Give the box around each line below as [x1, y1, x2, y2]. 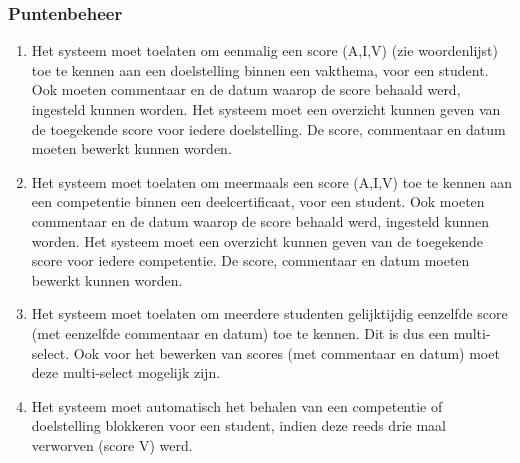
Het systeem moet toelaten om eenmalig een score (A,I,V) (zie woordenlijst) [31, 40, 498, 61]
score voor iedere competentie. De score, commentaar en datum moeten [31, 250, 470, 271]
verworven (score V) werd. [31, 434, 193, 455]
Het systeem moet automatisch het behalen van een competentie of [31, 395, 443, 416]
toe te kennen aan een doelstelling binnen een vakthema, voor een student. [31, 59, 489, 80]
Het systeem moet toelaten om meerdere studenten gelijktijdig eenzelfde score [31, 303, 508, 324]
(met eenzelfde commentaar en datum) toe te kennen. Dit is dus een [31, 322, 450, 343]
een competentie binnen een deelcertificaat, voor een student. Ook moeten [31, 191, 485, 212]
